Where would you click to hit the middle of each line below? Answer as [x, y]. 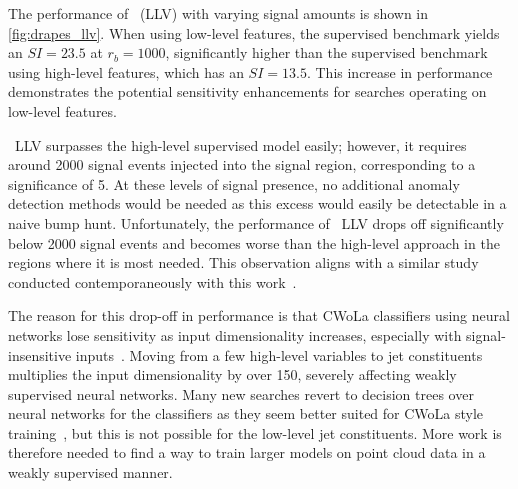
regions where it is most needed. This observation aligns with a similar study [243, 262]
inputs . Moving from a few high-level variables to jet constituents [279, 354]
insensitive [40, 354]
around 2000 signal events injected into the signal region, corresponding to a [242, 164]
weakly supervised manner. [90, 472]
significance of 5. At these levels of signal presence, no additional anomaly [234, 183]
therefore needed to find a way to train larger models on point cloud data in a [247, 452]
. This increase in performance [399, 71]
